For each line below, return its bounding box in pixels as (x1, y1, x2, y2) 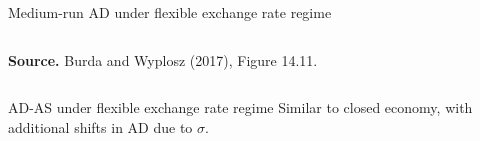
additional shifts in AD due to (8, 116, 193, 137)
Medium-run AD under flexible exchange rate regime (8, 2, 332, 22)
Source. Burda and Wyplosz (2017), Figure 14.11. (8, 49, 318, 70)
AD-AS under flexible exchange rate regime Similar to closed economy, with (8, 97, 473, 118)
